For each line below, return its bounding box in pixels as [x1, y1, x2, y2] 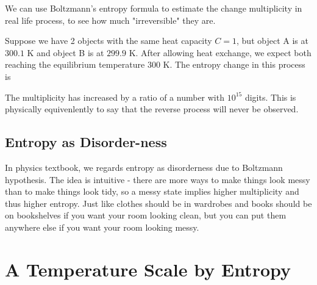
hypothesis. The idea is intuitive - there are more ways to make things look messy [5, 173, 310, 186]
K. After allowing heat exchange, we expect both [129, 46, 312, 59]
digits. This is [244, 90, 296, 103]
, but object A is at [237, 34, 308, 47]
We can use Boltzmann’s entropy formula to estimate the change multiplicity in [5, 2, 302, 14]
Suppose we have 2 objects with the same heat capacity [5, 34, 212, 47]
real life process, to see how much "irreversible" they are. [5, 13, 216, 26]
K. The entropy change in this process [163, 58, 305, 71]
